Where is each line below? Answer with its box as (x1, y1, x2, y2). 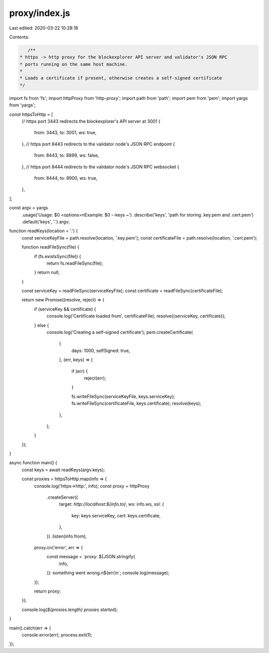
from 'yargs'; (9, 102, 36, 108)
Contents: (9, 34, 29, 40)
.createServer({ (46, 494, 78, 500)
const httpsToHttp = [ (9, 111, 53, 117)
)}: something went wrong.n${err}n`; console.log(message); (46, 570, 169, 576)
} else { (34, 322, 49, 328)
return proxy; (34, 588, 61, 594)
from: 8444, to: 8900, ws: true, (34, 175, 98, 181)
